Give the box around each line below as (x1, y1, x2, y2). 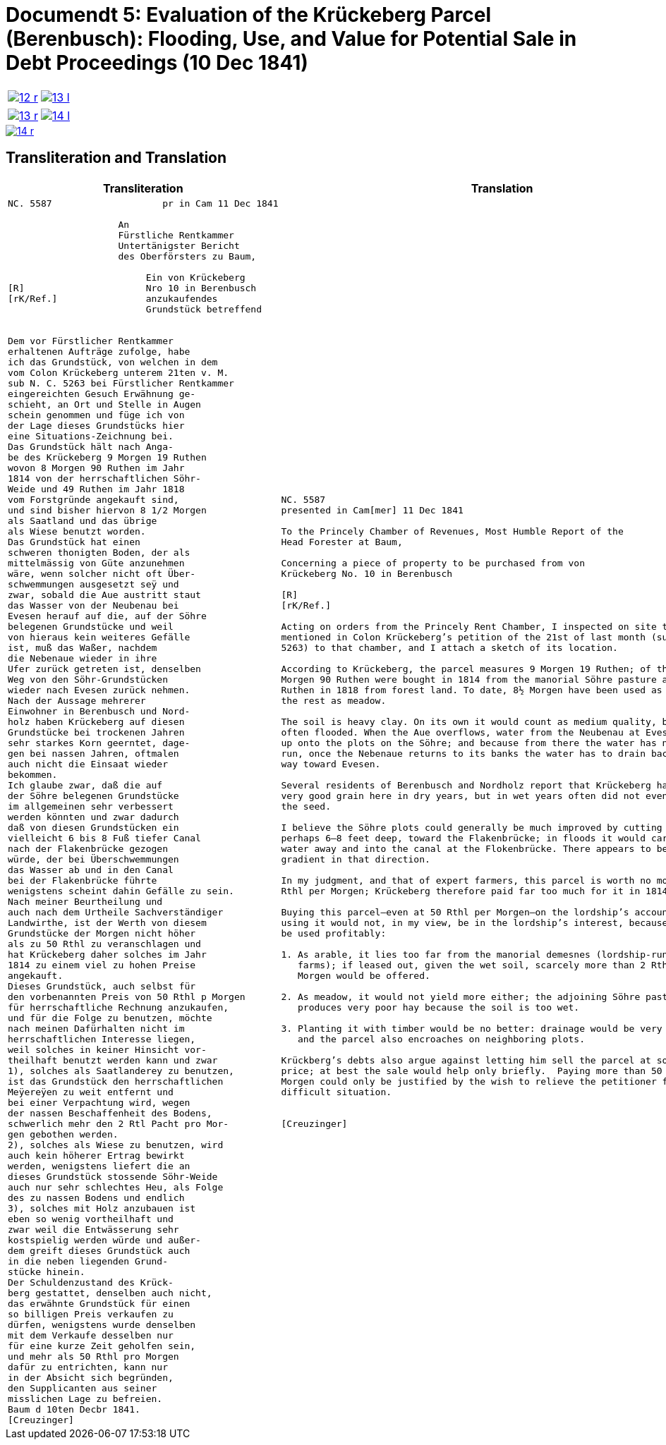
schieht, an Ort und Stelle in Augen (8, 398, 201, 410)
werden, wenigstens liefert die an (8, 1160, 190, 1171)
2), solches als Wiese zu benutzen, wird (8, 1139, 224, 1150)
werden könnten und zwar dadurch (8, 811, 179, 822)
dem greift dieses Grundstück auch (8, 1245, 190, 1256)
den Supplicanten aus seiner (8, 1382, 157, 1394)
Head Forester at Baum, (281, 536, 403, 547)
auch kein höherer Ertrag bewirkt (8, 1150, 185, 1161)
